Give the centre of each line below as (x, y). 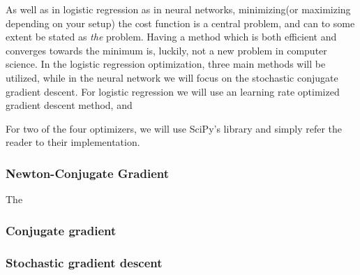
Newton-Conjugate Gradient (88, 173)
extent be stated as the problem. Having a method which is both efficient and (171, 37)
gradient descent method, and (69, 105)
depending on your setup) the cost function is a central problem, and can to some (180, 23)
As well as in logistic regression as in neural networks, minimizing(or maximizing (178, 9)
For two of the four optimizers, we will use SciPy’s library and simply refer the (174, 128)
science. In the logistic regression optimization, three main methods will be (166, 64)
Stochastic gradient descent (84, 262)
